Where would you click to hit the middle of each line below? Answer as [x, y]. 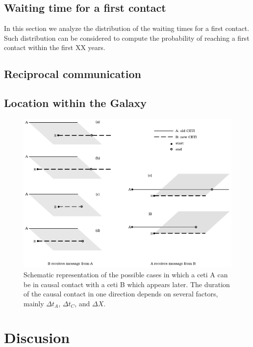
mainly [34, 303]
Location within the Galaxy [76, 103]
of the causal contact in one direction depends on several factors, [121, 294]
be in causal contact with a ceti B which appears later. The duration [127, 284]
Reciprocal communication [73, 74]
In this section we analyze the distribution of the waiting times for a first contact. [127, 28]
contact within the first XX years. [55, 47]
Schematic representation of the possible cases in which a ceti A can [126, 275]
